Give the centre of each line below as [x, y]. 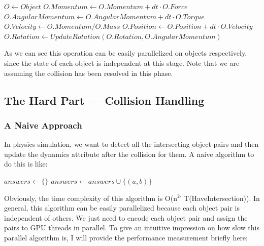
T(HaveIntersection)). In [222, 198]
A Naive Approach [43, 125]
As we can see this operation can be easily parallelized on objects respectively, [126, 53]
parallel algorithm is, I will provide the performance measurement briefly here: [126, 237]
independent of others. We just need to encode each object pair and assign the [126, 217]
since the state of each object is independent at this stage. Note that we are [122, 63]
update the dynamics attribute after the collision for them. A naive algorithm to [129, 154]
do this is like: [26, 164]
